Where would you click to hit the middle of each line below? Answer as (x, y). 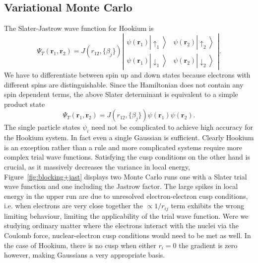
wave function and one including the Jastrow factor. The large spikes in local (121, 186)
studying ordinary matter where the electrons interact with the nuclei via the (121, 225)
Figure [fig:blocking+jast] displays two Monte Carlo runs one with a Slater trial (126, 176)
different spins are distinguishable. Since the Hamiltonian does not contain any (124, 84)
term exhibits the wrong (207, 206)
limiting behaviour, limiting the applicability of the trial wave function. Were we (126, 216)
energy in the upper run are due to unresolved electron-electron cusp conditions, (126, 196)
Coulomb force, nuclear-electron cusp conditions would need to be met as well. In (128, 235)
